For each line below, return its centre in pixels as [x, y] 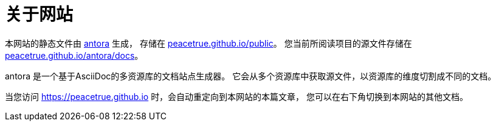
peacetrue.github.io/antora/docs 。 [74, 55]
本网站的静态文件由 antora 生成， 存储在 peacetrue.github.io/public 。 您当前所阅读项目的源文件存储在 [208, 43]
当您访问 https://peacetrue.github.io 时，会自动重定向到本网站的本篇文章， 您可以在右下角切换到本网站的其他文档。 [237, 96]
